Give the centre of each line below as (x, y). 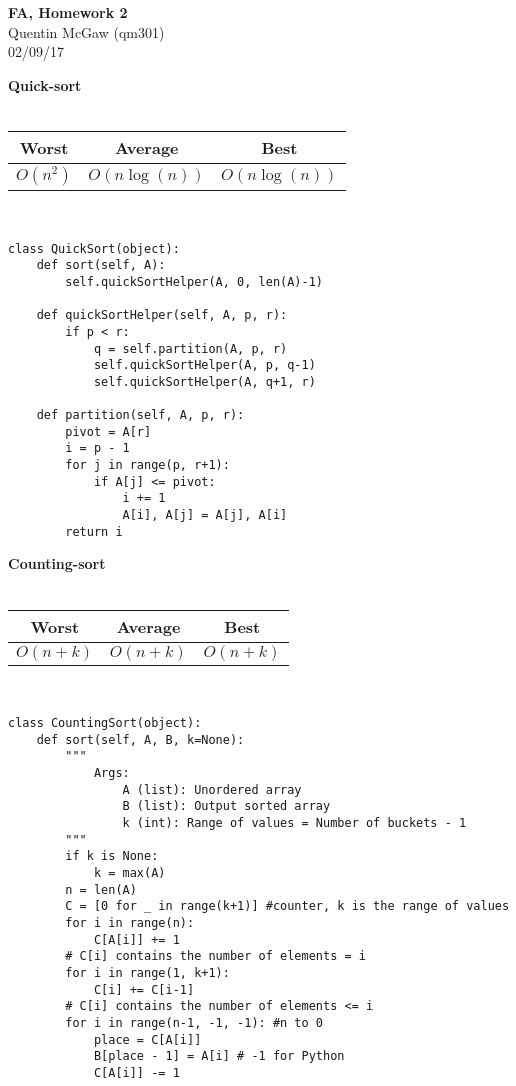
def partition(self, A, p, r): (140, 415)
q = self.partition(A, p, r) (190, 348)
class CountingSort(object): (105, 723)
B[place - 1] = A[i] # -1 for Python (219, 1056)
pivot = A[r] (108, 431)
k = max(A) (129, 873)
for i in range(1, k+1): (147, 973)
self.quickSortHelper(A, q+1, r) (204, 381)
